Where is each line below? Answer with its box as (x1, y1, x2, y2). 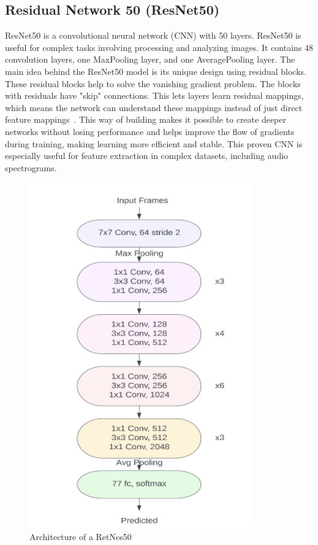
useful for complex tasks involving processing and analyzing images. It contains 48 (5, 41, 314, 53)
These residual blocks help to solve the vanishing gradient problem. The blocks (5, 77, 301, 90)
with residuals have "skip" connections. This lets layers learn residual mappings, (5, 89, 304, 102)
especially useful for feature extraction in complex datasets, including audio (5, 149, 289, 162)
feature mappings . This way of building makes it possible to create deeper (5, 113, 287, 126)
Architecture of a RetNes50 (29, 530, 132, 543)
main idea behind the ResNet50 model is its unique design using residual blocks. (5, 64, 306, 77)
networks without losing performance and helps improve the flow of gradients (5, 125, 295, 137)
